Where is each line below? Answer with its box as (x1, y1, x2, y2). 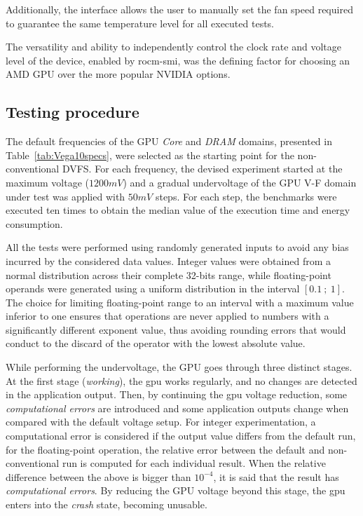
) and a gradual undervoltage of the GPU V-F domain (123, 175, 357, 189)
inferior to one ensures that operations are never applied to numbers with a (6, 308, 329, 323)
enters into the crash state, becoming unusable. (6, 497, 207, 512)
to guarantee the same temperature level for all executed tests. (6, 15, 274, 30)
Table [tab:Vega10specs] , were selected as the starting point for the (6, 147, 294, 162)
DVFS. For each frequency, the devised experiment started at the (62, 161, 343, 176)
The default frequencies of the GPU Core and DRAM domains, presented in (6, 134, 332, 149)
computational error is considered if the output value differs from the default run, (6, 428, 356, 443)
